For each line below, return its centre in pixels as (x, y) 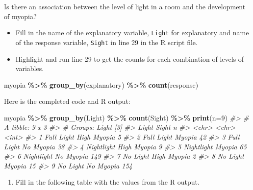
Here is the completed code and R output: (67, 101)
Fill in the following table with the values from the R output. (107, 182)
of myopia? (20, 16)
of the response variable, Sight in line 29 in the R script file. (106, 42)
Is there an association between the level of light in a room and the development (125, 6)
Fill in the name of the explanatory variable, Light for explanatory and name (132, 33)
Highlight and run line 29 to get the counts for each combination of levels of (130, 59)
